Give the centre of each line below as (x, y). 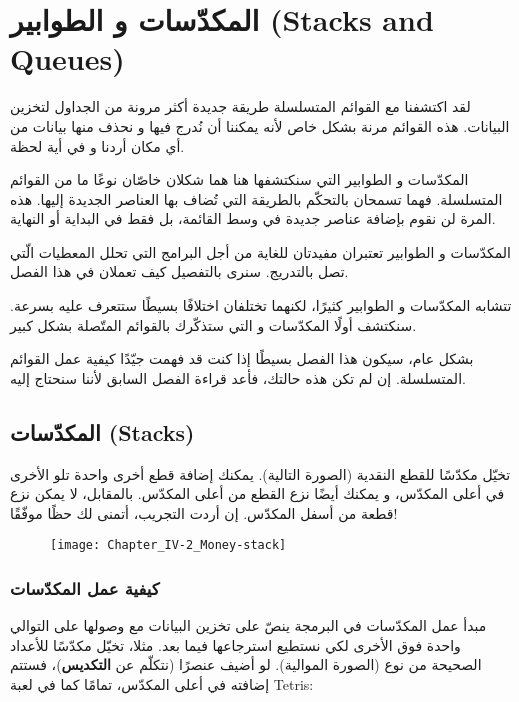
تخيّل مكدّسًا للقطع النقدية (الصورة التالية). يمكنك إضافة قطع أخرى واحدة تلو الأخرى (260, 473)
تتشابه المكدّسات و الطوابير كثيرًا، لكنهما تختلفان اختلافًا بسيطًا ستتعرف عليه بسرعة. (261, 305)
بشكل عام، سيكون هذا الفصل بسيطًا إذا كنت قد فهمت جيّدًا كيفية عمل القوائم (242, 358)
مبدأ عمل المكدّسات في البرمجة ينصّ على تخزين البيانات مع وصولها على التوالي (248, 625)
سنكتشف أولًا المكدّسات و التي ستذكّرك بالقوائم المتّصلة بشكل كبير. (213, 324)
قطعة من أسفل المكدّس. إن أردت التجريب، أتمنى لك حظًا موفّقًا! (204, 512)
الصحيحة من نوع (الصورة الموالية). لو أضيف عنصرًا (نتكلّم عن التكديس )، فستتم (246, 664)
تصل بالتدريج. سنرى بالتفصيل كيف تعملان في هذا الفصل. (179, 271)
